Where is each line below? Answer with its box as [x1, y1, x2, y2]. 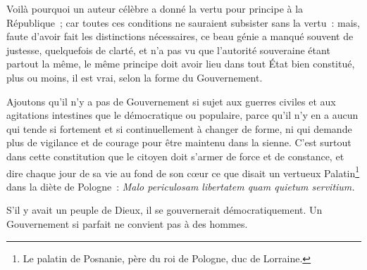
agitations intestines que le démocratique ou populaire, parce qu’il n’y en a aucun [6, 108, 359, 122]
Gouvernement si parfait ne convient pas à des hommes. [6, 216, 248, 231]
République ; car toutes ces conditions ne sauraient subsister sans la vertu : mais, [6, 15, 360, 30]
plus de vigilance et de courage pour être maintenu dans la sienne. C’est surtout [6, 135, 352, 150]
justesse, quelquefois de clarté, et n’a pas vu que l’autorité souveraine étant [6, 42, 330, 57]
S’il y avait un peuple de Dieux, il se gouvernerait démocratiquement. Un [6, 202, 323, 217]
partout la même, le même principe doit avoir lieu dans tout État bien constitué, [6, 56, 355, 71]
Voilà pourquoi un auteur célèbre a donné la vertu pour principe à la [6, 1, 304, 15]
